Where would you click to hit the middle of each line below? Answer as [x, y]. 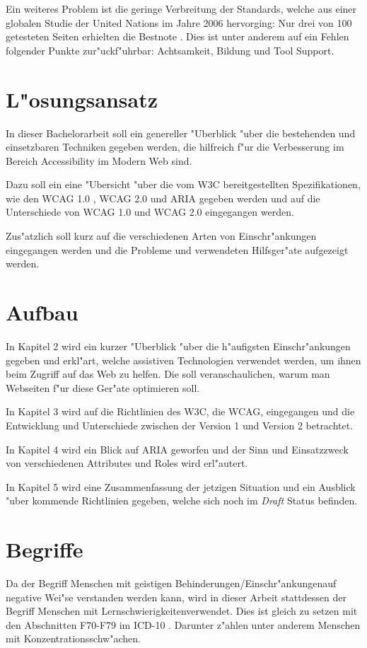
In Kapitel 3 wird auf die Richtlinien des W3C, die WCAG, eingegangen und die [180, 411]
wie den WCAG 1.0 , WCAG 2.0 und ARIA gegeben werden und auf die [163, 198]
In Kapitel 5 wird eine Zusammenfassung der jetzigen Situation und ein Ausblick [181, 486]
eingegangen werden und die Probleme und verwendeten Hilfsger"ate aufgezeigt [177, 249]
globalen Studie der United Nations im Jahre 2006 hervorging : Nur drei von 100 [179, 22]
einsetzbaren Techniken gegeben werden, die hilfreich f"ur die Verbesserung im [175, 147]
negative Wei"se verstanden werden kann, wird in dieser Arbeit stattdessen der [176, 597]
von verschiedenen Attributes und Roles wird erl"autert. [127, 463]
